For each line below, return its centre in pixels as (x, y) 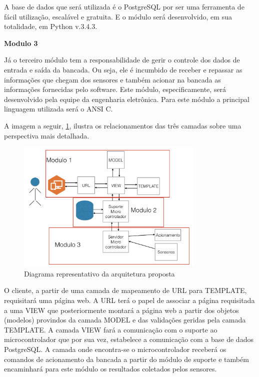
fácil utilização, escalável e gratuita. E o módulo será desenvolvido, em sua (118, 16)
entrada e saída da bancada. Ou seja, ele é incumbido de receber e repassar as (123, 69)
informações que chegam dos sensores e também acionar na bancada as (112, 79)
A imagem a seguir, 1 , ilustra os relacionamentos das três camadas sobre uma (123, 125)
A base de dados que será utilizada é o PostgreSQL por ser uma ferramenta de (124, 6)
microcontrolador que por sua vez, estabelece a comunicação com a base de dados (129, 339)
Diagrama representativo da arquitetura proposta (99, 273)
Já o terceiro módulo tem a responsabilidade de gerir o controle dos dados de (122, 60)
